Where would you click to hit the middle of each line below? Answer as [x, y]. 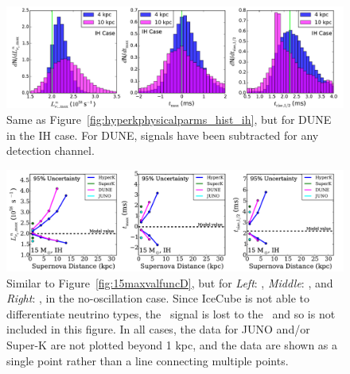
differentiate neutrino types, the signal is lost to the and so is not [171, 313]
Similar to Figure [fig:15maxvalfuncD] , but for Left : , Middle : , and [170, 282]
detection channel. [51, 150]
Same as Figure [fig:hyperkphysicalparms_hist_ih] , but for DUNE [169, 119]
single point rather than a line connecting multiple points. [148, 360]
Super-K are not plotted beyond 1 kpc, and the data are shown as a [172, 345]
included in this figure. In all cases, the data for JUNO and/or [158, 329]
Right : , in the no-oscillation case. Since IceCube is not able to [158, 298]
